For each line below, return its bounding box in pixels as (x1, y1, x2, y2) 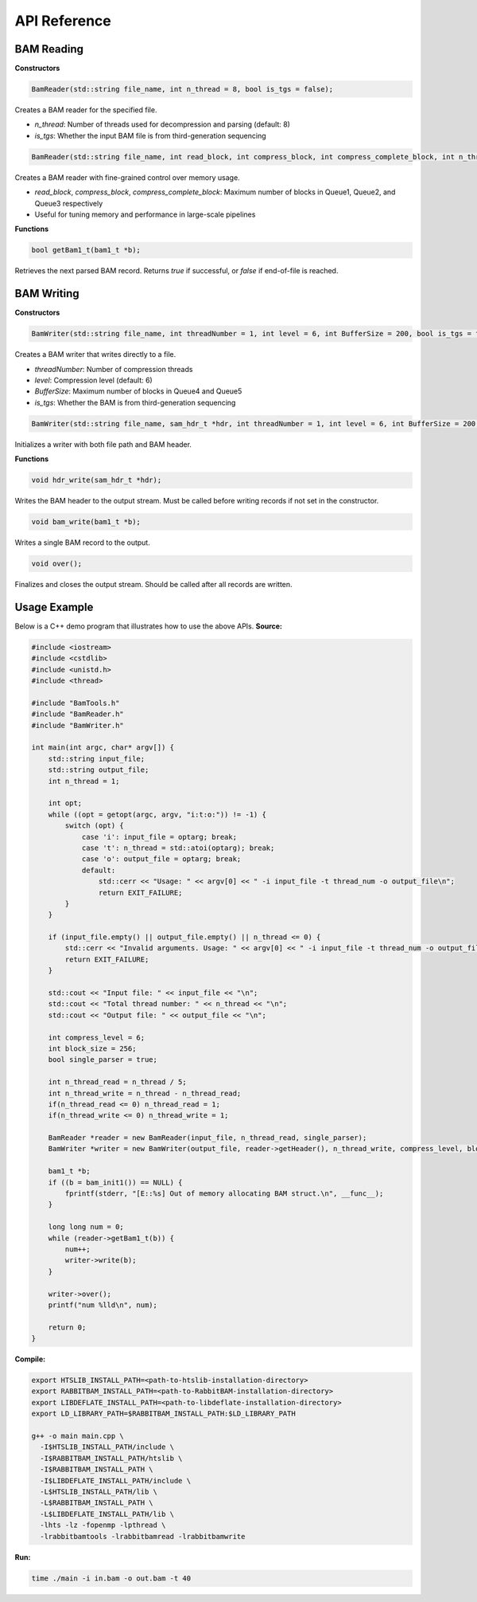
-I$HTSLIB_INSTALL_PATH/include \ (40, 1443, 175, 1451)
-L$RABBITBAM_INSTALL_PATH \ (40, 1498, 154, 1507)
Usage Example (14, 600, 94, 613)
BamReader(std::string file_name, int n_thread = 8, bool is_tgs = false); (31, 84, 334, 94)
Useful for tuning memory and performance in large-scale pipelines (34, 210, 256, 219)
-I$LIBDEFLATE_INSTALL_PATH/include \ (40, 1476, 191, 1485)
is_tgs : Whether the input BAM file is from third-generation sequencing (34, 131, 266, 140)
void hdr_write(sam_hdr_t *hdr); (31, 476, 162, 485)
